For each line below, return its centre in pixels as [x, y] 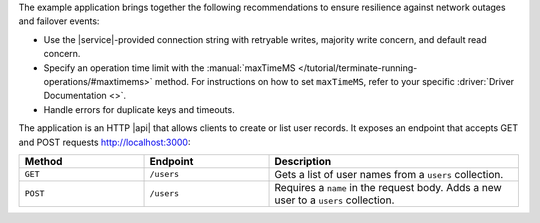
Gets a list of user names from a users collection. [389, 174]
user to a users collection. [334, 200]
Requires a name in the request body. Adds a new [388, 187]
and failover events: [59, 21]
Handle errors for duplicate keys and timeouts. [139, 109]
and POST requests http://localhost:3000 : [104, 142]
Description [303, 161]
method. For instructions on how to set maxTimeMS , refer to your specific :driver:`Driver [335, 81]
